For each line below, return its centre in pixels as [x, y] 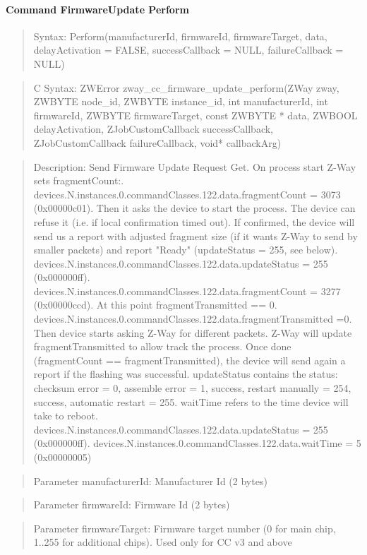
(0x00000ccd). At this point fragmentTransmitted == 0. [155, 305]
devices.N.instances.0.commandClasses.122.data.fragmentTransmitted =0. [193, 319]
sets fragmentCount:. [79, 180]
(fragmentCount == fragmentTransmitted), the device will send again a [189, 360]
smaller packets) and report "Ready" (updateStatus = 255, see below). [186, 250]
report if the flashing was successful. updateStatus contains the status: [186, 374]
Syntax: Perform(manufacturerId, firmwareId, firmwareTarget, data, [180, 36]
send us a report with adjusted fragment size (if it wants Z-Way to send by [195, 235]
